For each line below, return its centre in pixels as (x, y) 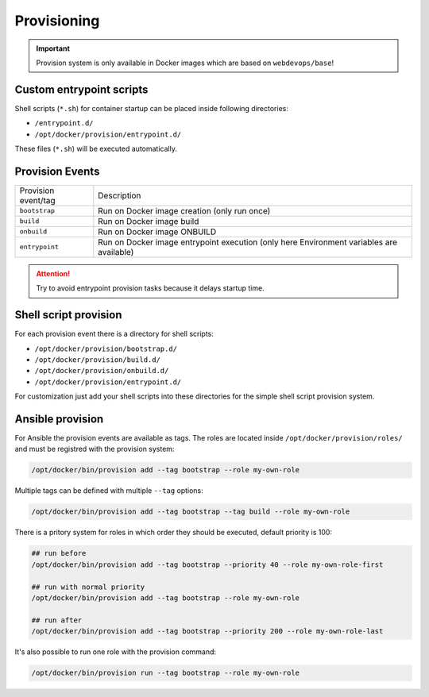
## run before (59, 553)
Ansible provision (59, 419)
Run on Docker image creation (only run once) (184, 210)
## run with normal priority (88, 587)
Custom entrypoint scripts (81, 89)
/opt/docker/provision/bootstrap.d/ (106, 348)
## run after (57, 620)
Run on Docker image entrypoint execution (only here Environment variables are (247, 242)
